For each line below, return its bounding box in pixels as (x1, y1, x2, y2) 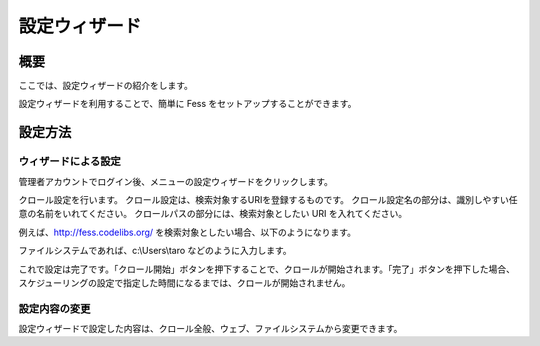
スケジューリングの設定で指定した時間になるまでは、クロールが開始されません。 (18, 276, 351, 289)
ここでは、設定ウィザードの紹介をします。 (18, 80, 194, 92)
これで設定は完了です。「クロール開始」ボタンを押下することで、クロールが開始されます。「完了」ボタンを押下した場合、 (18, 263, 515, 275)
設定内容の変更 (18, 301, 91, 315)
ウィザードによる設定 (18, 155, 122, 169)
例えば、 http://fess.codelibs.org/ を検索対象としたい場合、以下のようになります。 (18, 226, 357, 238)
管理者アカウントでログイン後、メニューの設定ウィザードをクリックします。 (18, 175, 334, 187)
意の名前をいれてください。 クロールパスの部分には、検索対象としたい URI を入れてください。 (18, 208, 408, 220)
